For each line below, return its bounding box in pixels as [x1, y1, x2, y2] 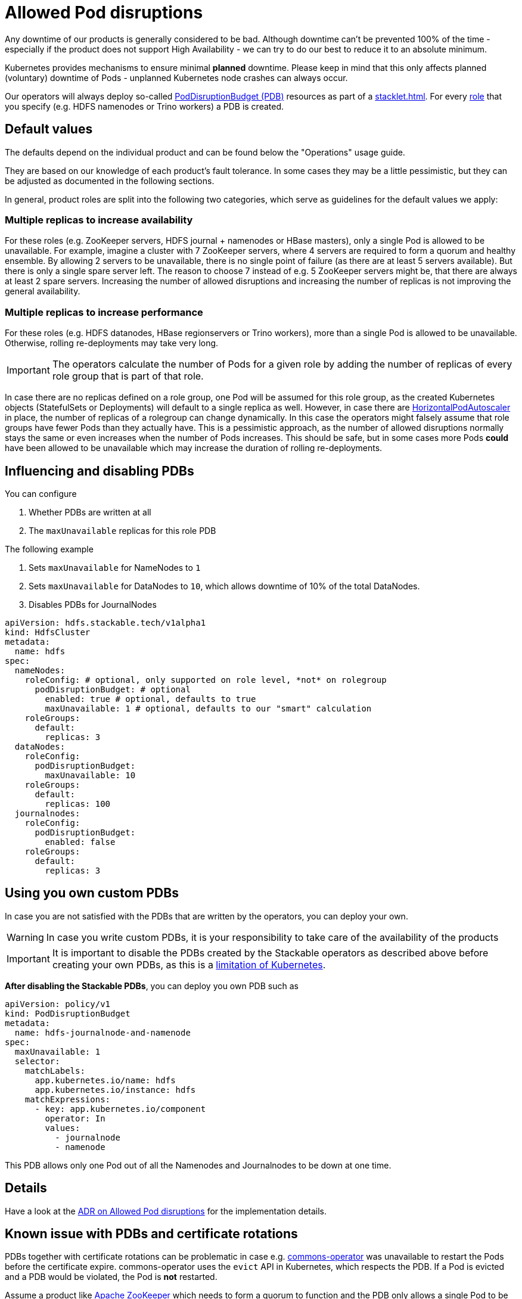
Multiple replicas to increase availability [5, 213, 193, 226]
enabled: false [45, 837, 116, 847]
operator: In [45, 1113, 105, 1123]
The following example [5, 543, 94, 554]
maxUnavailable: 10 [45, 770, 136, 780]
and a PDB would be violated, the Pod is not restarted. [5, 1272, 218, 1282]
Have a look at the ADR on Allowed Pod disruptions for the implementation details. [5, 1205, 327, 1216]
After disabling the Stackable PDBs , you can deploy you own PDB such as [5, 980, 299, 991]
